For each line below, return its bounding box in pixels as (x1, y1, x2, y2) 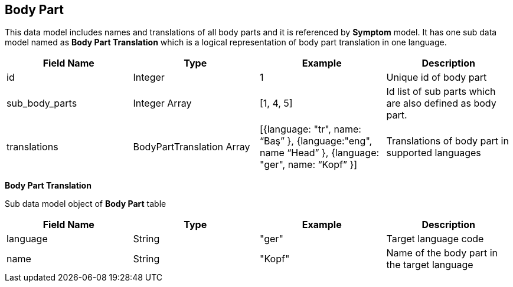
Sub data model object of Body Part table (5, 199, 166, 209)
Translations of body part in (386, 135, 509, 147)
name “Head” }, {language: (260, 147, 380, 159)
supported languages (386, 147, 481, 159)
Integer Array (133, 97, 192, 110)
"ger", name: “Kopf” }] (260, 159, 358, 171)
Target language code (386, 233, 484, 245)
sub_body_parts (6, 97, 77, 110)
